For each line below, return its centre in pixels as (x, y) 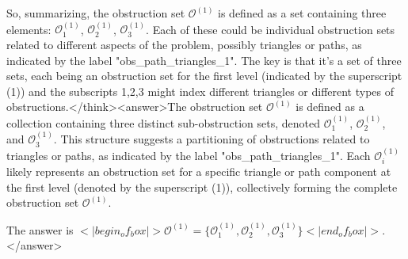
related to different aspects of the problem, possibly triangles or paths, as (184, 44)
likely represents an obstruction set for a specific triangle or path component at (199, 171)
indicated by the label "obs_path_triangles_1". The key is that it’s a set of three (204, 60)
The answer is (40, 229)
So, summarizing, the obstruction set (96, 13)
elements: (29, 29)
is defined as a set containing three (302, 13)
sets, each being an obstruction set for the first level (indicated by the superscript (204, 76)
